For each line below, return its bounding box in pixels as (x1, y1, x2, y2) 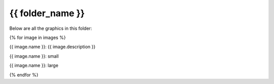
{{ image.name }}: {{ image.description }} (9, 44, 96, 50)
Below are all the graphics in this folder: (9, 25, 92, 31)
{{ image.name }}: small (9, 53, 59, 59)
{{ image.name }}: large (9, 62, 58, 68)
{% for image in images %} (9, 34, 66, 40)
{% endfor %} (9, 71, 39, 78)
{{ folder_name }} (9, 8, 85, 19)
